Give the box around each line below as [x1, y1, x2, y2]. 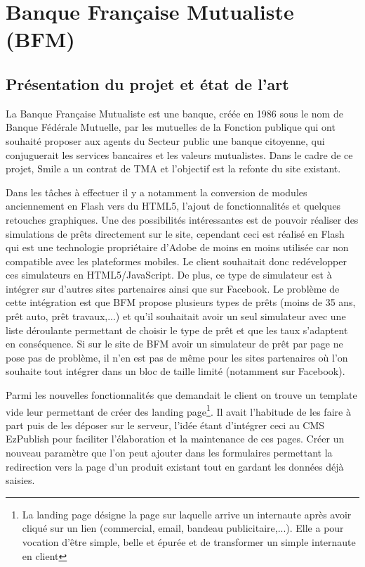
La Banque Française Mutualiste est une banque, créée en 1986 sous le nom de [6, 106, 343, 120]
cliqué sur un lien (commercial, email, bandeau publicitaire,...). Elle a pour [22, 521, 344, 535]
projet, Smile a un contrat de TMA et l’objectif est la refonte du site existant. [6, 161, 341, 176]
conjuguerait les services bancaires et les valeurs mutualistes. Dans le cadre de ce [6, 147, 353, 162]
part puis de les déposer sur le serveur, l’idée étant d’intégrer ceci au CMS [6, 417, 325, 432]
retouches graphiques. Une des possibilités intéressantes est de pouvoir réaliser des [6, 212, 359, 227]
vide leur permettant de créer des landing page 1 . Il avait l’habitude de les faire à [6, 402, 351, 419]
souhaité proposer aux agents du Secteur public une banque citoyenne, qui [6, 133, 325, 148]
